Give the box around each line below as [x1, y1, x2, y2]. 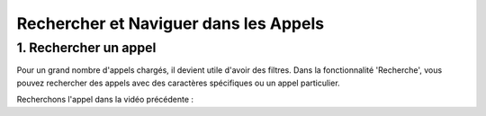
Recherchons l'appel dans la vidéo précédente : [16, 94, 193, 105]
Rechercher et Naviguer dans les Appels [16, 13, 324, 33]
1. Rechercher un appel [16, 40, 157, 56]
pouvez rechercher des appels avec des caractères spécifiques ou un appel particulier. [16, 77, 341, 88]
